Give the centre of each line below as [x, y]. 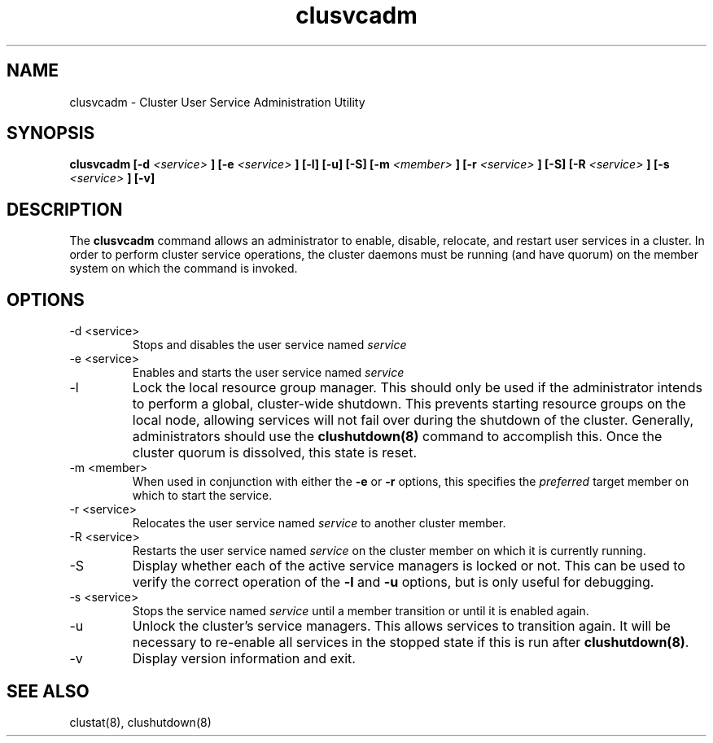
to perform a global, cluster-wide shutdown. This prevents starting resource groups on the [409, 404]
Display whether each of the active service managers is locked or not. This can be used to [409, 566]
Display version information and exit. [244, 659]
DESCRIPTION [65, 209]
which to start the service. [202, 496]
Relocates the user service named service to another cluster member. [319, 523]
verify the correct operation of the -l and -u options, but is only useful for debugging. [393, 582]
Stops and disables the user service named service [269, 345]
